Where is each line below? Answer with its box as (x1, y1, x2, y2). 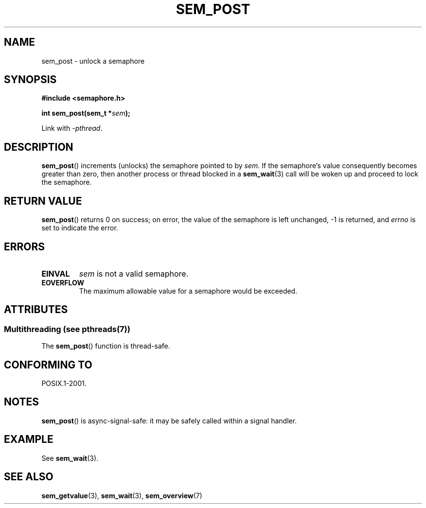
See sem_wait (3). (41, 454, 99, 462)
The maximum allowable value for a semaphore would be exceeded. (79, 286, 298, 295)
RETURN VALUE (4, 194, 82, 207)
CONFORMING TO (4, 358, 92, 371)
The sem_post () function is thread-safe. (41, 342, 170, 350)
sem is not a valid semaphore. (79, 268, 189, 279)
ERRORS (4, 240, 45, 253)
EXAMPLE (4, 433, 53, 446)
